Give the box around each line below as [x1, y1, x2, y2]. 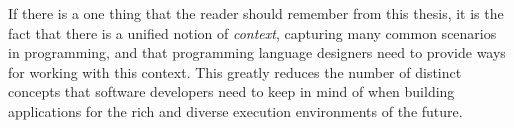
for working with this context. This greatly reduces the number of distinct [8, 61, 462, 82]
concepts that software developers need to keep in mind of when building [8, 81, 455, 102]
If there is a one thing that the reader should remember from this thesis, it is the [8, 3, 504, 23]
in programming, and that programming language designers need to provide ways [8, 42, 506, 63]
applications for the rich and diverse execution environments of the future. [8, 100, 463, 121]
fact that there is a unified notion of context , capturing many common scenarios [8, 22, 497, 43]
